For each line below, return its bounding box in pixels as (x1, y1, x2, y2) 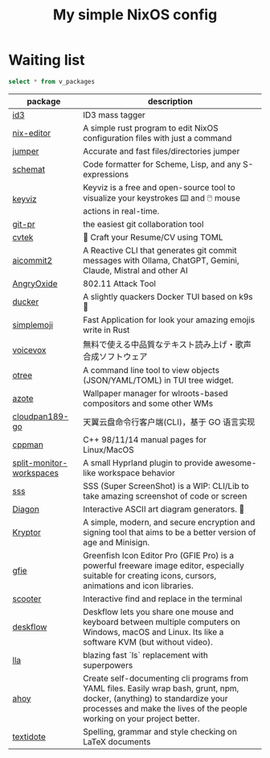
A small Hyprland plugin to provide (83, 457, 214, 468)
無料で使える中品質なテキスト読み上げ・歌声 (83, 338, 252, 350)
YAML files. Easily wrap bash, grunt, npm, (83, 682, 239, 694)
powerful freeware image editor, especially (83, 560, 245, 571)
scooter (12, 593, 42, 604)
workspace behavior (97, 467, 175, 478)
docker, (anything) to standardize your (83, 693, 228, 704)
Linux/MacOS (83, 444, 134, 455)
